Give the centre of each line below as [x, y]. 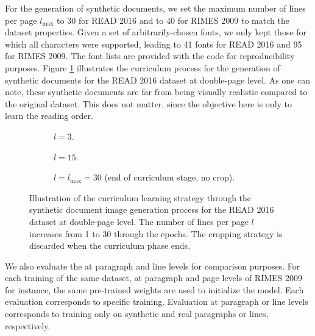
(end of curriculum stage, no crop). [170, 177]
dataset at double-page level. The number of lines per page [139, 221]
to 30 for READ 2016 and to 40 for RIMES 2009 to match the [173, 20]
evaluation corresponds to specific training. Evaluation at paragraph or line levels [157, 302]
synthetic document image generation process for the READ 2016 [152, 209]
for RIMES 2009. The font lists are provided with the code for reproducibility [150, 56]
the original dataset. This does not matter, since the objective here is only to [149, 103]
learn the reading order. [49, 116]
